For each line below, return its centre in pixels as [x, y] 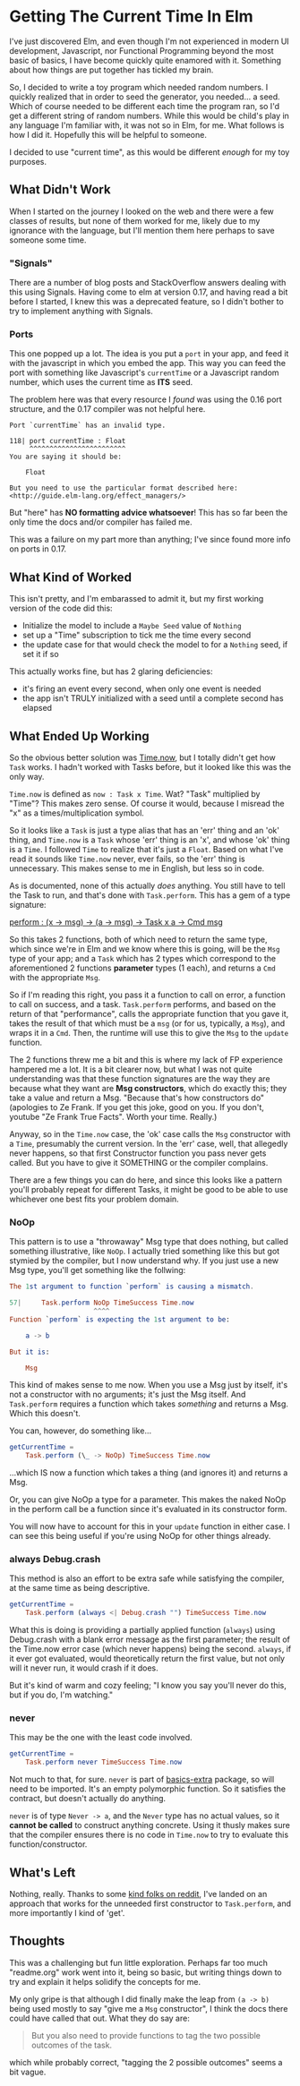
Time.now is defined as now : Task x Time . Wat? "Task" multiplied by [135, 793]
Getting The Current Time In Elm [131, 17]
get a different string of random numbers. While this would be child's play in [149, 115]
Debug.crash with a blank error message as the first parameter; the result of [150, 1639]
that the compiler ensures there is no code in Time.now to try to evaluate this [149, 1835]
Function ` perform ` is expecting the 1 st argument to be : [120, 1319]
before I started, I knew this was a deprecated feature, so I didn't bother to [146, 302]
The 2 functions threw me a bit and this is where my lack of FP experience [146, 1059]
